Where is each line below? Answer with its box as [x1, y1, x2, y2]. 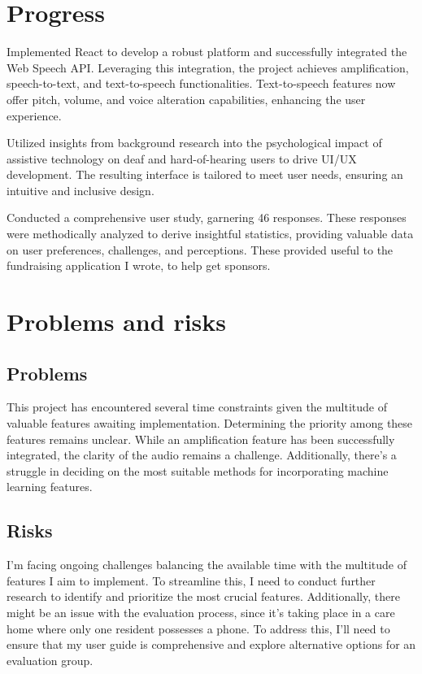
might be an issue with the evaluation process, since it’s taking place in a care [7, 603, 395, 620]
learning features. [7, 478, 93, 495]
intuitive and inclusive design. [7, 181, 154, 198]
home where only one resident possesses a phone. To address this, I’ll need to [7, 620, 390, 637]
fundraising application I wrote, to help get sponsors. [7, 257, 271, 274]
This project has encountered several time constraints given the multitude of [7, 398, 387, 415]
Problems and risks [7, 305, 227, 338]
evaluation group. [7, 651, 94, 668]
